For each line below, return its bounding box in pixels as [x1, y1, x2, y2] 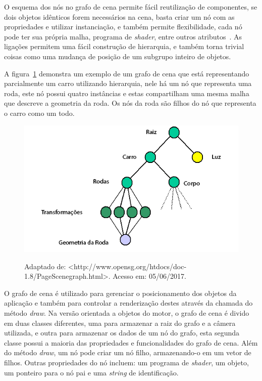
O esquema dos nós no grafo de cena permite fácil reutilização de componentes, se [4, 2, 257, 12]
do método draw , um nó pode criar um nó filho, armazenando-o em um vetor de [4, 347, 251, 358]
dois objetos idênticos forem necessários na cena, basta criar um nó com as [4, 11, 235, 22]
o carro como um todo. [4, 107, 75, 118]
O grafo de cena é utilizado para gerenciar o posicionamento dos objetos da [4, 287, 237, 298]
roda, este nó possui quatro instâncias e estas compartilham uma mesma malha [4, 88, 249, 98]
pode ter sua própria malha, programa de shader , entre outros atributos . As [4, 31, 242, 41]
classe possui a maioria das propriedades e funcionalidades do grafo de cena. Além [4, 337, 258, 348]
